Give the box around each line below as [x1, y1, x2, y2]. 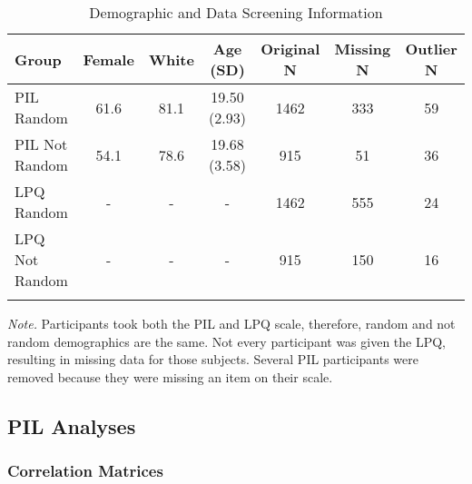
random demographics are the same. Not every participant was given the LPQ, [7, 331, 447, 351]
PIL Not [15, 133, 68, 154]
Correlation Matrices [7, 459, 163, 482]
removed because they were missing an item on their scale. [7, 367, 333, 386]
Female [83, 48, 134, 70]
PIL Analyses [7, 411, 136, 440]
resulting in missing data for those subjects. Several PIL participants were [7, 350, 419, 369]
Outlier [405, 38, 457, 59]
